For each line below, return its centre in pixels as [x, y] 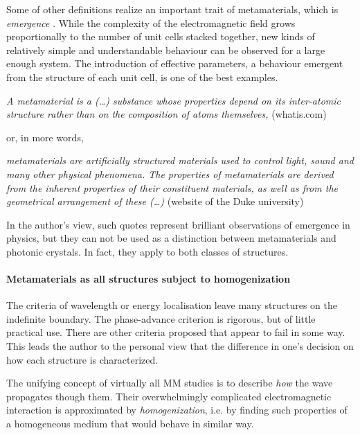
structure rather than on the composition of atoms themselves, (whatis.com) [166, 114]
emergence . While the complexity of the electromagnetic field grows [151, 23]
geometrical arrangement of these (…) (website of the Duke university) [155, 201]
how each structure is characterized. [82, 359]
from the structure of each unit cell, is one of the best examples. [142, 77]
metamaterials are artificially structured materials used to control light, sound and [180, 160]
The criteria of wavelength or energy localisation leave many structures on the [172, 305]
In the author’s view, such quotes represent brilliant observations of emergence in [178, 224]
